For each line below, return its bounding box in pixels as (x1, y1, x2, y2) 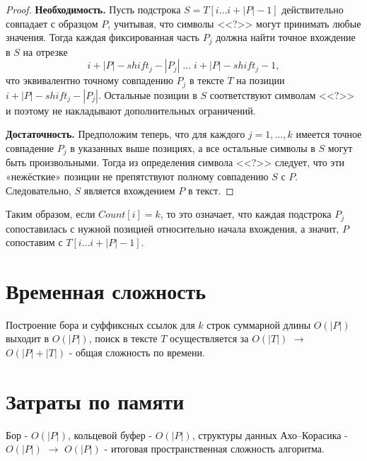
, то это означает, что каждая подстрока (160, 206, 332, 221)
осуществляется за (170, 331, 249, 346)
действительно (281, 2, 344, 16)
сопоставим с (6, 235, 63, 250)
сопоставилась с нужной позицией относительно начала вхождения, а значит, (6, 221, 339, 235)
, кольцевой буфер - (67, 427, 153, 442)
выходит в (6, 331, 49, 346)
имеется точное (296, 127, 362, 141)
